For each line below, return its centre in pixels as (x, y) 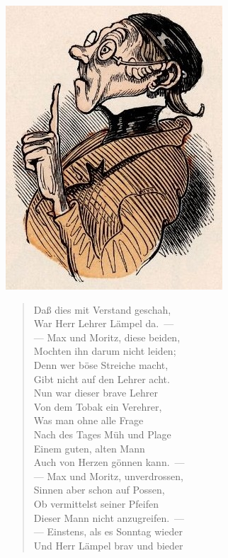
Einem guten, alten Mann (89, 448)
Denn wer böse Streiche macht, (101, 364)
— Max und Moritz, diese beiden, (107, 337)
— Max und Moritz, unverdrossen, (108, 476)
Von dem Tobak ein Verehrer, (98, 406)
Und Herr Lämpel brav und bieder (108, 545)
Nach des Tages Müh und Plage (102, 434)
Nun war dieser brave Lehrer (96, 393)
